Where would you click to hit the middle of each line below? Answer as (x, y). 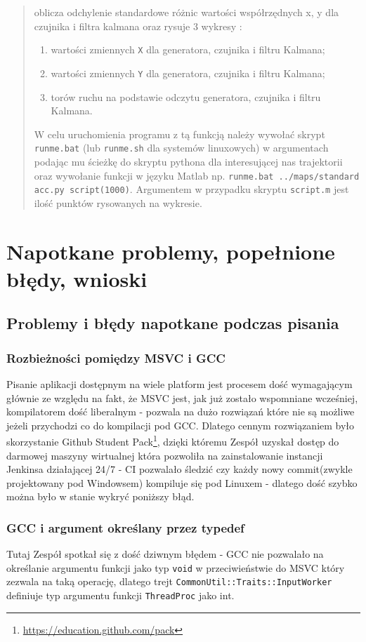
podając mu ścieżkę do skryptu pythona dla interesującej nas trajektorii (188, 161)
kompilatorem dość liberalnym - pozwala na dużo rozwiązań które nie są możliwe (181, 412)
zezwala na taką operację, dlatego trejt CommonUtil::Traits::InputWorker (169, 581)
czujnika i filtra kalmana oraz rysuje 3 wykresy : (138, 26)
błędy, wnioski (77, 278)
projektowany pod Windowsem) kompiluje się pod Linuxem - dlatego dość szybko (182, 482)
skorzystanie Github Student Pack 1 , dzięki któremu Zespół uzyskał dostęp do (173, 441)
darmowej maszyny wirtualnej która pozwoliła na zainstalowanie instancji (165, 455)
